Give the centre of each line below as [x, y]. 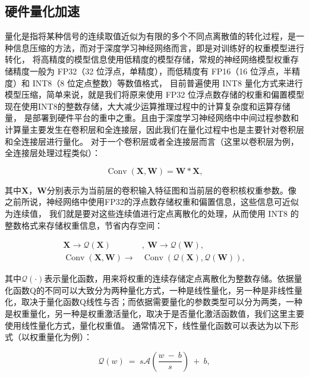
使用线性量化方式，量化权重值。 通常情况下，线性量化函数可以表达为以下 [148, 325]
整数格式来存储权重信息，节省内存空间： [84, 225]
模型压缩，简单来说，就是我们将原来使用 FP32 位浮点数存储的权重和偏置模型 [154, 94]
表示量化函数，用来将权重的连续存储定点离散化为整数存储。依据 [169, 278]
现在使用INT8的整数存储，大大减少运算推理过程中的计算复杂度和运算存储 [148, 106]
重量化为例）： [65, 337]
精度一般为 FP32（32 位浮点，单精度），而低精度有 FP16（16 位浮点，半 [152, 71]
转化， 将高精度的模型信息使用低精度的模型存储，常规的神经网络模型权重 [148, 59]
